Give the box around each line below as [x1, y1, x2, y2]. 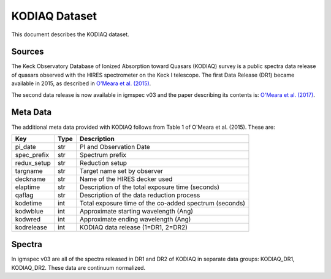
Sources [11, 47, 44, 57]
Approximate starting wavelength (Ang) [80, 207, 193, 215]
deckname [15, 175, 46, 183]
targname [15, 166, 43, 175]
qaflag [15, 191, 34, 199]
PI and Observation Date [80, 142, 150, 151]
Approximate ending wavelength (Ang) [80, 215, 191, 223]
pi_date [15, 142, 36, 151]
